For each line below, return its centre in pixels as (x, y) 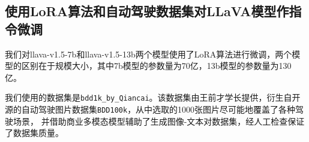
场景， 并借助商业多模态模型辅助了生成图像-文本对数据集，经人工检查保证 (159, 121)
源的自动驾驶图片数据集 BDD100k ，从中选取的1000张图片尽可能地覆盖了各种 (150, 109)
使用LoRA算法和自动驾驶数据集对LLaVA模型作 (147, 11)
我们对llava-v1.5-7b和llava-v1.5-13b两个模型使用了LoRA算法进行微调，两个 (148, 54)
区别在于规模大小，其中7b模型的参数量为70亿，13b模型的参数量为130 (156, 66)
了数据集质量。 (34, 133)
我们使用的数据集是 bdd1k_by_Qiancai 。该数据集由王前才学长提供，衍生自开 (153, 97)
